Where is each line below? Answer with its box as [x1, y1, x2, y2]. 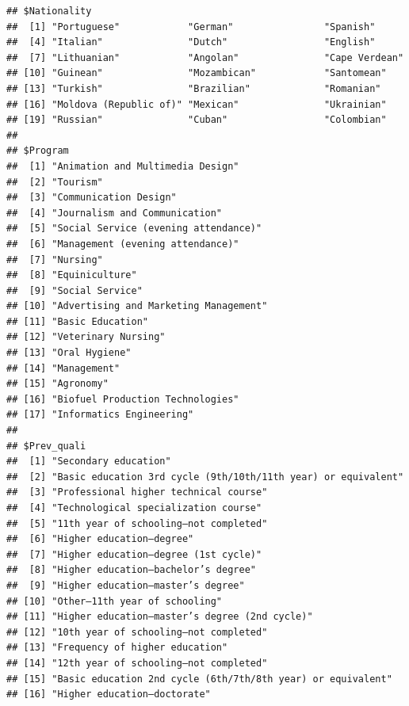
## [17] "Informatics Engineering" [6, 409, 194, 421]
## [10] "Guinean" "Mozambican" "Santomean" [6, 67, 387, 79]
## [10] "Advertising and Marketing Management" [6, 300, 268, 312]
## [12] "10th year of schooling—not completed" [6, 626, 268, 638]
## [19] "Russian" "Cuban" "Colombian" [6, 114, 387, 126]
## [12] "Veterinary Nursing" [6, 331, 166, 343]
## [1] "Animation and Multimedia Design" [6, 160, 239, 172]
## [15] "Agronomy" [6, 378, 109, 390]
